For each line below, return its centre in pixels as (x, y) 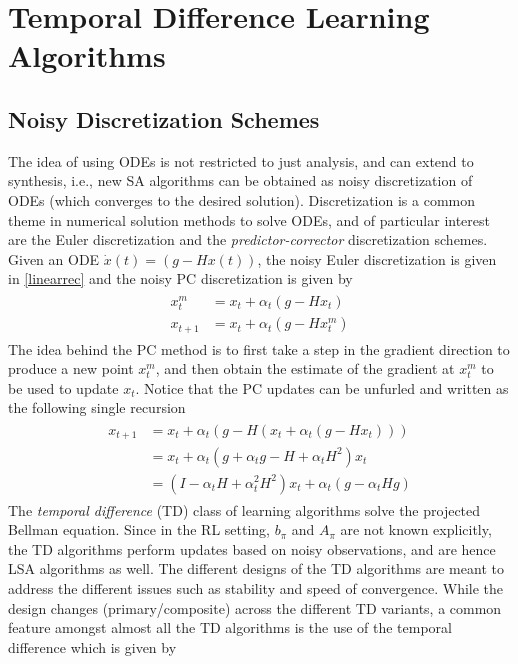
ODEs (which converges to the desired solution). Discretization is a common (242, 199)
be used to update (63, 387)
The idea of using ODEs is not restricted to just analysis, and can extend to (241, 160)
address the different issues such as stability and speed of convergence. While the (256, 587)
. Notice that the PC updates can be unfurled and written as (322, 387)
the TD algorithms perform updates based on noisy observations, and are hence (252, 548)
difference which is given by (92, 646)
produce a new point (71, 368)
